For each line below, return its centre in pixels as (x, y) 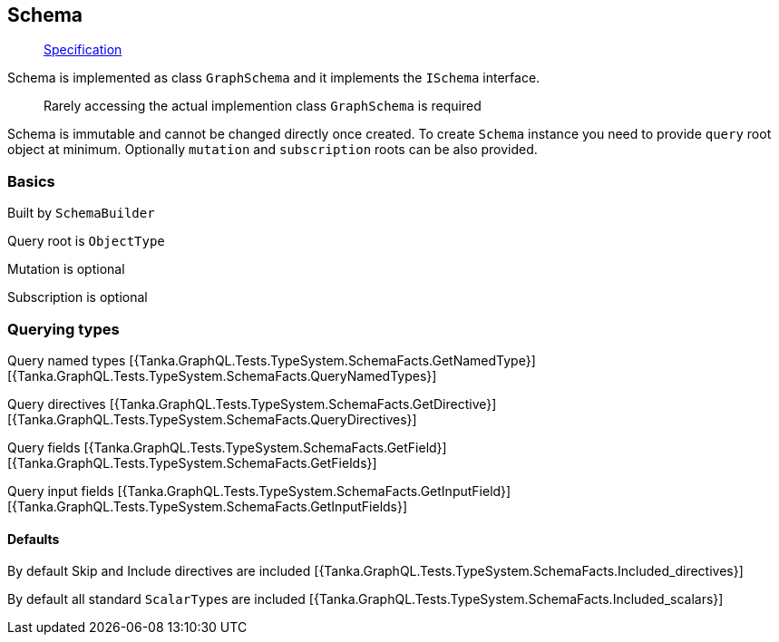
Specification (83, 50)
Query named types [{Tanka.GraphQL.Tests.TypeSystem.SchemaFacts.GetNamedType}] (272, 360)
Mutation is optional (66, 269)
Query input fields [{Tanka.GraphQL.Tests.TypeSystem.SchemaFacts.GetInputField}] (259, 491)
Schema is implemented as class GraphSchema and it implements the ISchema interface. (274, 78)
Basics (31, 181)
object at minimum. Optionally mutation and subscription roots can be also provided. (273, 150)
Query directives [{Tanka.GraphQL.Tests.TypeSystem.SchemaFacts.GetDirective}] (252, 404)
